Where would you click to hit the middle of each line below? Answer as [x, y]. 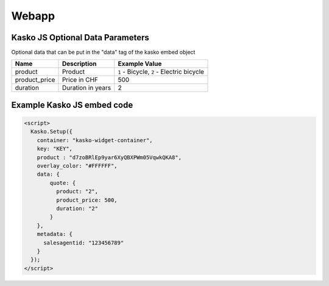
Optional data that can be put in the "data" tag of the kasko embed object [103, 52]
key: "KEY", [55, 149]
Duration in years [87, 88]
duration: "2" [77, 208]
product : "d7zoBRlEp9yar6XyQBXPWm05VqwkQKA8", [109, 157]
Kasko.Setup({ [52, 132]
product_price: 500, [87, 200]
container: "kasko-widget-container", [95, 140]
